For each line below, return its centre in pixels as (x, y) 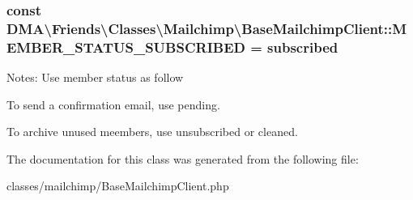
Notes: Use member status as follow (95, 77)
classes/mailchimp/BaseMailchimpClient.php (118, 186)
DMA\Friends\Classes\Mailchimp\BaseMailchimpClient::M (207, 28)
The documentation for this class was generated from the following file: (183, 158)
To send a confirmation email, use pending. (113, 104)
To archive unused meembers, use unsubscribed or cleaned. (152, 132)
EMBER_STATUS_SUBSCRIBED (126, 47)
